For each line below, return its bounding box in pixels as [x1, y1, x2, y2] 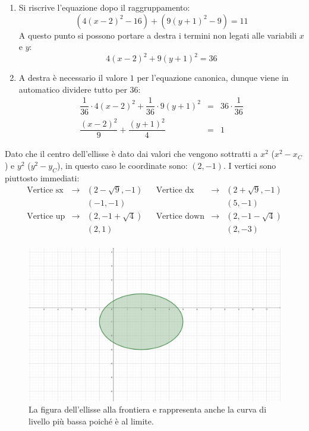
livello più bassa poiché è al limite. [29, 415, 154, 427]
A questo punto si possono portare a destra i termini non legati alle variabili [18, 29, 297, 41]
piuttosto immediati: [5, 171, 80, 184]
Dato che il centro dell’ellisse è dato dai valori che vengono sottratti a [5, 147, 258, 160]
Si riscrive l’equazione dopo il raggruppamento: [18, 1, 190, 13]
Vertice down [156, 212, 204, 221]
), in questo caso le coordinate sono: [57, 159, 188, 171]
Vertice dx [156, 186, 194, 195]
